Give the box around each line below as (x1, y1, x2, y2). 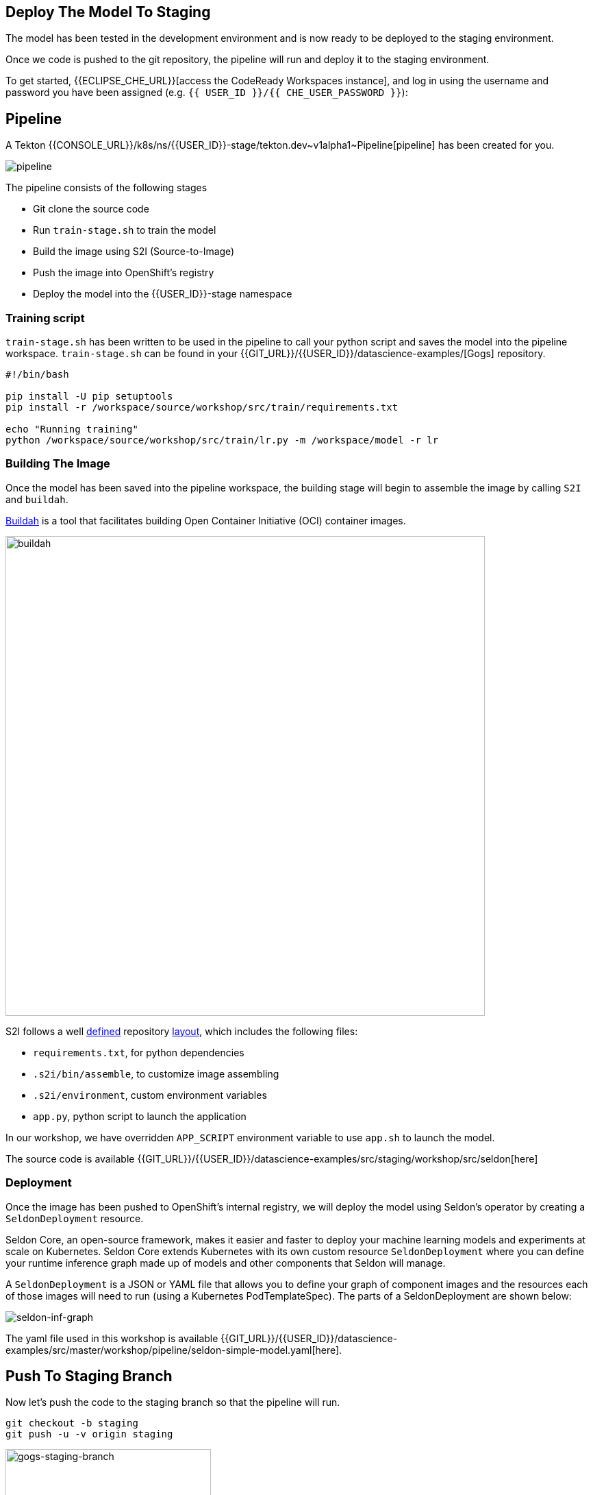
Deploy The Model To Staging (5, 3, 211, 21)
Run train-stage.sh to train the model (33, 224, 216, 236)
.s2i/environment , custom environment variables (33, 1089, 267, 1101)
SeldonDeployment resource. (5, 1212, 144, 1224)
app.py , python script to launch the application (33, 1110, 247, 1122)
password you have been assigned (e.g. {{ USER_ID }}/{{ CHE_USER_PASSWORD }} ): (5, 86, 408, 99)
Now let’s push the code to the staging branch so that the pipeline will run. (5, 1396, 340, 1409)
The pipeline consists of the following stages (5, 182, 207, 194)
